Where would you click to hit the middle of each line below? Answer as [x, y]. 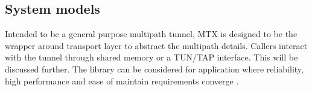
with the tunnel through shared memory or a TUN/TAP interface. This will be [151, 57]
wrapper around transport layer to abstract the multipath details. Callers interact [156, 45]
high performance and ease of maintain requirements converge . [122, 81]
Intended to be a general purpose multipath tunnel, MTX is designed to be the [151, 34]
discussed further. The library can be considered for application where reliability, [154, 69]
